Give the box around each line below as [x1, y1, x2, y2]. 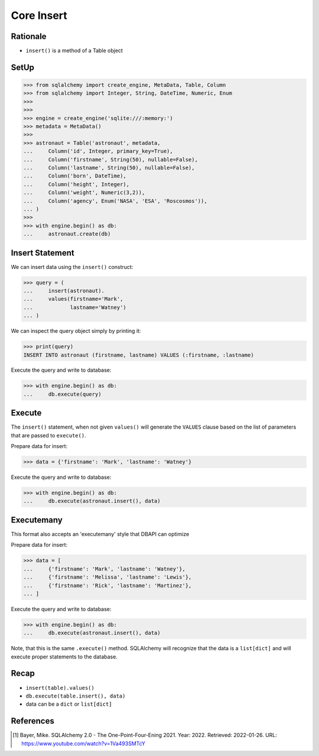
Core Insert [11, 9, 67, 22]
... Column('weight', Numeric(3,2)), [23, 189, 145, 196]
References [11, 716, 54, 726]
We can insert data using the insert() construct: [11, 263, 134, 270]
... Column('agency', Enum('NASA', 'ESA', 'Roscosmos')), [23, 197, 207, 204]
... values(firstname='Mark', [23, 296, 123, 303]
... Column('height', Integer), [23, 181, 130, 187]
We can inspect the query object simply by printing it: [11, 327, 141, 335]
